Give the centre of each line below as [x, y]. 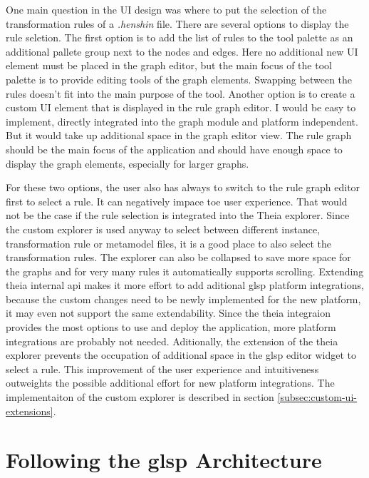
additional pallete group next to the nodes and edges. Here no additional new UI [182, 51]
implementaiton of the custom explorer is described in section [140, 397]
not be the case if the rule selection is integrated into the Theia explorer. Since [178, 215]
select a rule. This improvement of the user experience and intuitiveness [162, 368]
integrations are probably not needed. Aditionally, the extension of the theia [172, 341]
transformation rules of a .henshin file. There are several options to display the [177, 23]
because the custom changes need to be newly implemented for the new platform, [183, 299]
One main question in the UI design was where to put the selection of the [166, 9]
